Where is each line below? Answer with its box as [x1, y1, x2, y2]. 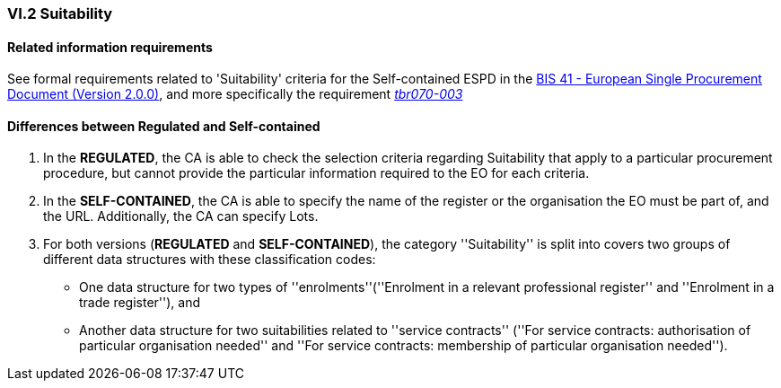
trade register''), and [79, 295, 201, 311]
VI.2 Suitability [7, 4, 113, 22]
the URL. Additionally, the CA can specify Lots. [43, 208, 319, 225]
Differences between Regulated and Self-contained [7, 118, 320, 134]
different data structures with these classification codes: [43, 251, 376, 268]
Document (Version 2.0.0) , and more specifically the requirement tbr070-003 [7, 86, 463, 102]
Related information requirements [7, 39, 213, 55]
